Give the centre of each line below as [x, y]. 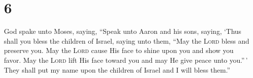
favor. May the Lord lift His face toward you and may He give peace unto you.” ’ [126, 60]
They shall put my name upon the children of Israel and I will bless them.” [117, 69]
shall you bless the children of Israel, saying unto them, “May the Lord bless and [127, 40]
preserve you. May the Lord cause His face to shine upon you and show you [119, 50]
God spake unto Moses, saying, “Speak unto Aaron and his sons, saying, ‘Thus [123, 31]
